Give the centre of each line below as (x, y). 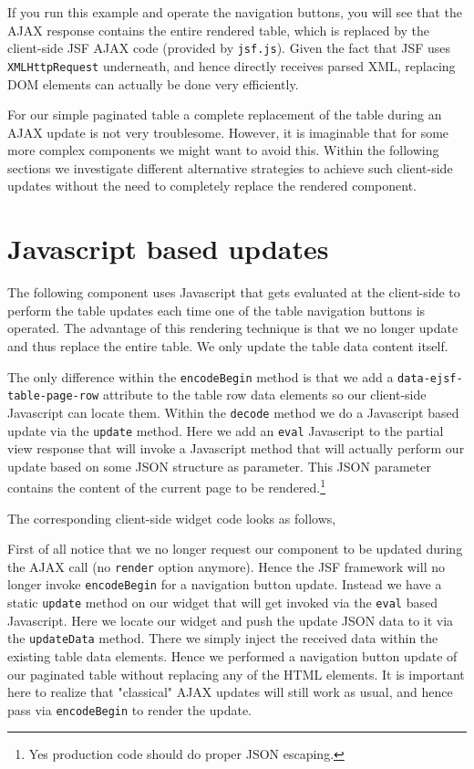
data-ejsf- (430, 378)
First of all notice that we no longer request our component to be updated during (235, 549)
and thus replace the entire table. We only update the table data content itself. (228, 345)
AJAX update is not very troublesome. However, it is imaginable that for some (228, 132)
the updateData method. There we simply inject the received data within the (223, 638)
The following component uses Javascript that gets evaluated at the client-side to (234, 292)
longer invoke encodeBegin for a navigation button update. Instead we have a (225, 584)
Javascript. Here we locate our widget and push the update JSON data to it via (231, 620)
